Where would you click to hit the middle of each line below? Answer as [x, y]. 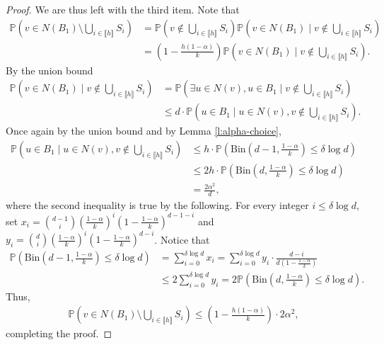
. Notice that [182, 239]
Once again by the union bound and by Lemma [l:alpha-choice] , [144, 131]
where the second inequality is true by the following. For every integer [157, 204]
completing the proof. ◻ [59, 333]
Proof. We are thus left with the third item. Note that [123, 9]
